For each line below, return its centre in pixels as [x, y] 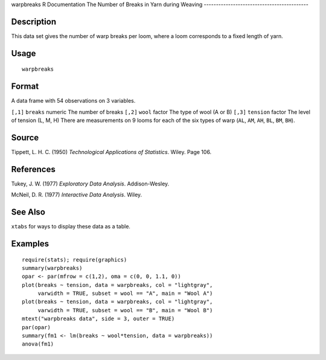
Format [25, 87]
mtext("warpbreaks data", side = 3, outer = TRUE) [98, 319]
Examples [30, 244]
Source [25, 137]
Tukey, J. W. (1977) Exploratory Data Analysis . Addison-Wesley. [90, 184]
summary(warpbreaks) [52, 268]
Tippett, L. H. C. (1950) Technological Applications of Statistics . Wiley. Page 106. [111, 152]
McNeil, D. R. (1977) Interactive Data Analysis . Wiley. [77, 195]
